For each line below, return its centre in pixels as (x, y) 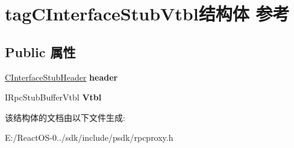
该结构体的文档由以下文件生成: (65, 117)
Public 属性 (40, 51)
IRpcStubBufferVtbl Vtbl (53, 97)
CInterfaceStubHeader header (61, 77)
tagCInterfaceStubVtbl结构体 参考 (147, 14)
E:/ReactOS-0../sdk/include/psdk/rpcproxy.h (89, 137)
